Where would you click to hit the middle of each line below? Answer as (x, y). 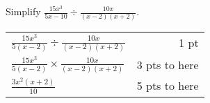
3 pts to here (168, 64)
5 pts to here (168, 86)
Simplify (23, 11)
